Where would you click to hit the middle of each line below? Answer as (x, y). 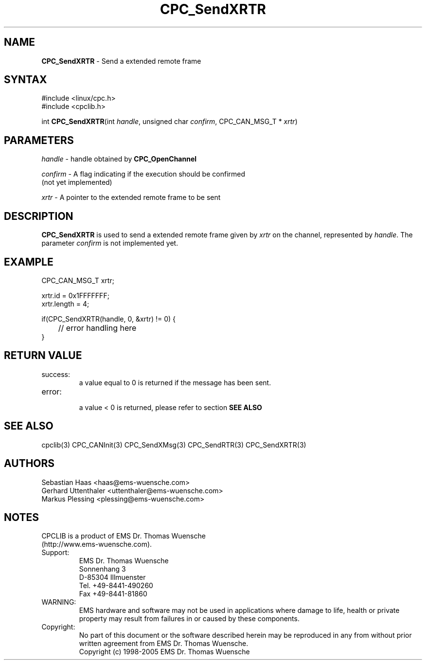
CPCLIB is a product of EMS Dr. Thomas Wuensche (124, 536)
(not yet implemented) (77, 182)
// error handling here (97, 328)
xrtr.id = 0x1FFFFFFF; (75, 295)
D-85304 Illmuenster (112, 577)
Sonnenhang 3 (102, 569)
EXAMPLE (29, 262)
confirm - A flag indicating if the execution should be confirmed (143, 174)
